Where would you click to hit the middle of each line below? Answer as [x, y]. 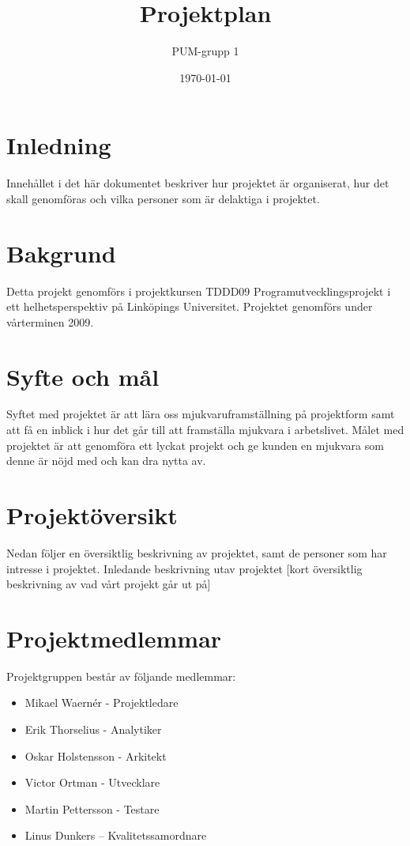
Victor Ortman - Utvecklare [92, 782]
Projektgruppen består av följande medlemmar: [121, 676]
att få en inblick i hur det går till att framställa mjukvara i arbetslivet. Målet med [205, 430]
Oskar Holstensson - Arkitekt [96, 755]
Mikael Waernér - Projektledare [102, 702]
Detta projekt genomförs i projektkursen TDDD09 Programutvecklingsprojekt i [199, 291]
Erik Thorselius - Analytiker [93, 729]
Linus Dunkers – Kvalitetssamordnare [116, 835]
